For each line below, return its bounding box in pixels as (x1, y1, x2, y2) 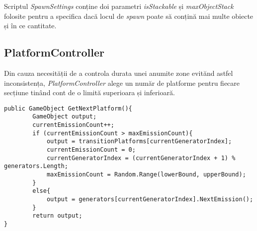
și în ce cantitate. (4, 20, 57, 31)
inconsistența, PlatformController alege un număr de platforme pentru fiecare (4, 77, 240, 88)
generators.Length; (4, 163, 68, 170)
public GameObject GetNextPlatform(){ (4, 105, 132, 112)
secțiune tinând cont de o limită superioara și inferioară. (4, 87, 175, 98)
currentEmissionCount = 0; (46, 146, 136, 154)
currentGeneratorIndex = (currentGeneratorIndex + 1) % (46, 154, 236, 162)
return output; (32, 212, 83, 220)
